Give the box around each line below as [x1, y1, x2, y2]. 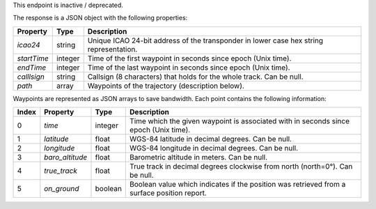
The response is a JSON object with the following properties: [13, 14, 188, 22]
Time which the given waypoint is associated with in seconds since [130, 116, 350, 126]
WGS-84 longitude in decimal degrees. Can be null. [130, 144, 299, 153]
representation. [87, 44, 138, 54]
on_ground [44, 184, 79, 194]
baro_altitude [44, 153, 88, 162]
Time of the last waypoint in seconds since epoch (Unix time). [87, 63, 290, 72]
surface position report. [130, 188, 207, 198]
